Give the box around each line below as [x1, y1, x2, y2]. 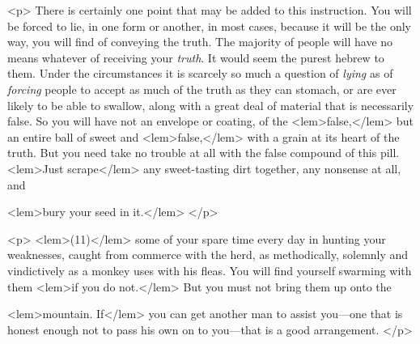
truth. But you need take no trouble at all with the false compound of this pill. [7, 144, 400, 161]
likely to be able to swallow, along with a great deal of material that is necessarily [7, 96, 414, 113]
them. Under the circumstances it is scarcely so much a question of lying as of [7, 65, 393, 82]
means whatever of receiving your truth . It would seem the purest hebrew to [7, 49, 384, 66]
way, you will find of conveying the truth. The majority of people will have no [7, 33, 393, 50]
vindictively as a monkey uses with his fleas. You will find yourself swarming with [7, 261, 412, 278]
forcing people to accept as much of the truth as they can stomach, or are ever [7, 80, 397, 97]
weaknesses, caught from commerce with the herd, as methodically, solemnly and [7, 246, 409, 263]
